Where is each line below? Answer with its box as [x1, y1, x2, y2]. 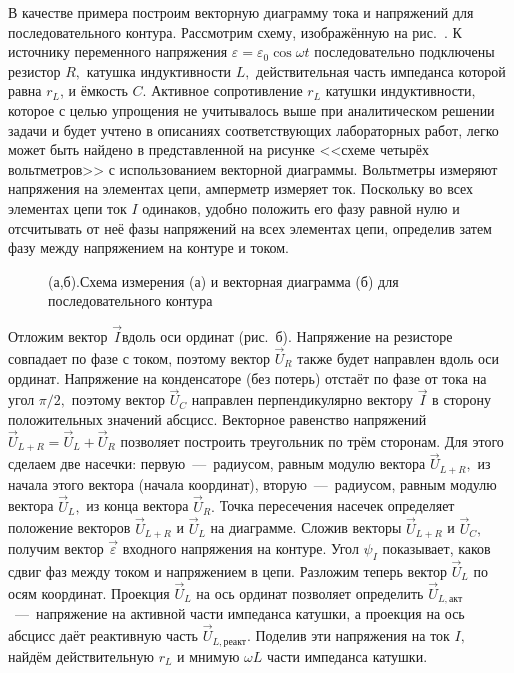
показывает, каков [382, 537, 491, 558]
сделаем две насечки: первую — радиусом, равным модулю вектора [8, 453, 426, 474]
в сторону [432, 389, 492, 410]
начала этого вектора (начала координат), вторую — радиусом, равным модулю [8, 473, 497, 494]
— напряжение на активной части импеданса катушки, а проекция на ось [14, 603, 465, 624]
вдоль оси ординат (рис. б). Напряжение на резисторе [121, 326, 453, 347]
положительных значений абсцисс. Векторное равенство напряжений [8, 408, 427, 429]
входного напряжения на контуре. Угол [122, 537, 359, 558]
